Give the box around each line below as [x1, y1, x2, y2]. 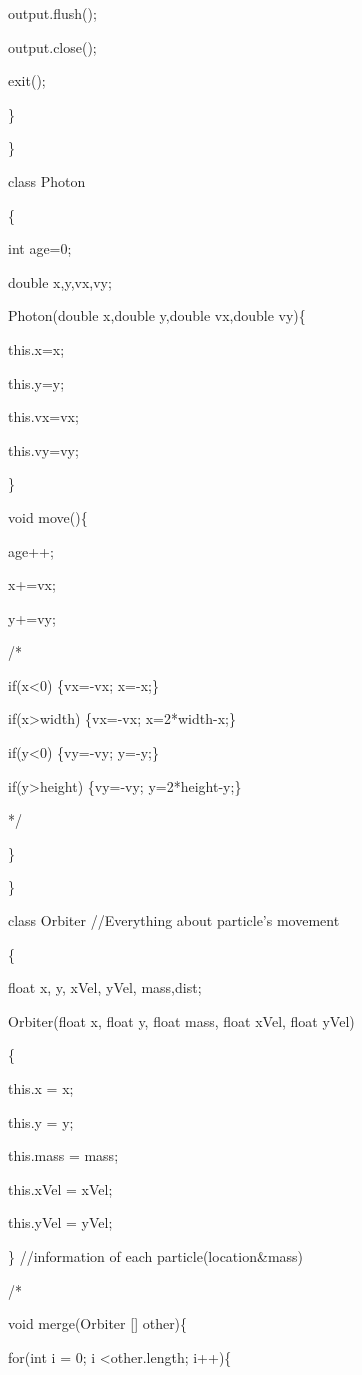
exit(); [8, 70, 46, 91]
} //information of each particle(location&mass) [8, 1245, 304, 1266]
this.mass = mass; [8, 1145, 119, 1166]
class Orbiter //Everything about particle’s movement [8, 910, 340, 931]
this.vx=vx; [8, 406, 79, 427]
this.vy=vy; [8, 439, 79, 460]
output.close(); [8, 36, 97, 57]
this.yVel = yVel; [8, 1212, 113, 1233]
